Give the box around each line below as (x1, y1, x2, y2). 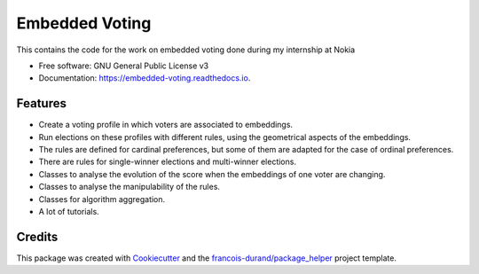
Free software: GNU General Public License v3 (38, 60, 209, 71)
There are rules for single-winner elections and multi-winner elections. (38, 156, 297, 168)
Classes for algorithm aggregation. (38, 193, 166, 204)
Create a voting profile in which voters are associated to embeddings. (38, 120, 293, 130)
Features (16, 96, 67, 111)
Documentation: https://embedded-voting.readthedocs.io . (38, 73, 251, 83)
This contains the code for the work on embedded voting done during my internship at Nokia (16, 44, 356, 55)
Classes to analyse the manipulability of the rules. (38, 182, 221, 192)
